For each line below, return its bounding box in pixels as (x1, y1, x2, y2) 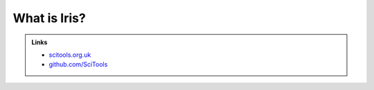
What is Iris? (12, 10, 86, 26)
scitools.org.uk (48, 51, 91, 59)
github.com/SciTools (48, 60, 108, 69)
